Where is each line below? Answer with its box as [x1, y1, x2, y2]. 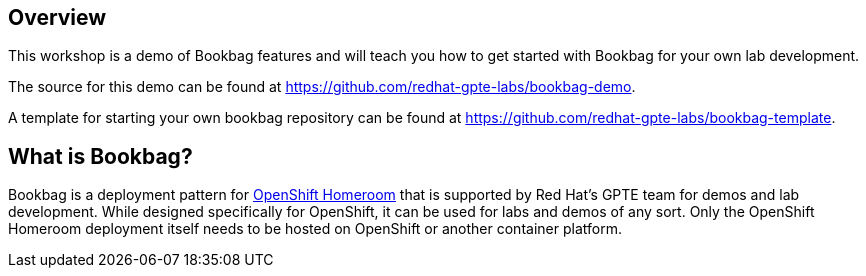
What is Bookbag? [8, 143, 193, 169]
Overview [8, 5, 107, 30]
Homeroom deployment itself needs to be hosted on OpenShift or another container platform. [8, 220, 622, 238]
